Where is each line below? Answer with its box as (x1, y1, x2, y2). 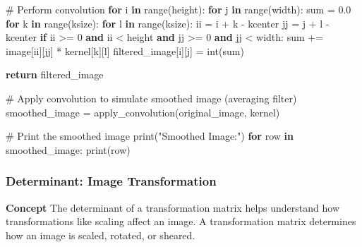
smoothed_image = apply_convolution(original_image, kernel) (6, 104, 280, 119)
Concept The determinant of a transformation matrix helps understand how (6, 200, 339, 215)
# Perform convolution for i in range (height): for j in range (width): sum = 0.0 (6, 2, 351, 16)
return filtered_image (6, 67, 104, 82)
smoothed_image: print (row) (6, 142, 131, 157)
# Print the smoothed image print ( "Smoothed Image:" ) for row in (6, 128, 294, 143)
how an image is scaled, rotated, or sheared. (6, 227, 195, 242)
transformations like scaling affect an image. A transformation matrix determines (6, 214, 356, 229)
